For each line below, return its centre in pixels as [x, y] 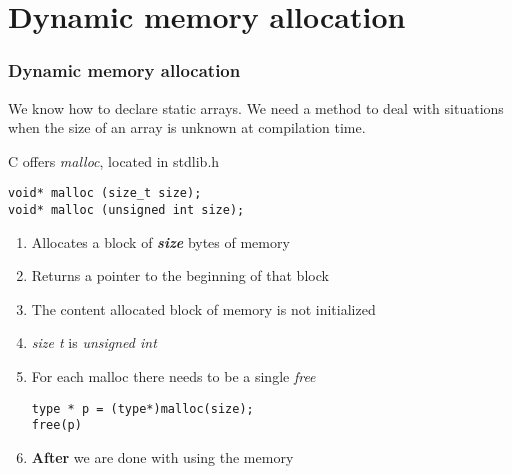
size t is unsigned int [94, 342]
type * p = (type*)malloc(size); [142, 408]
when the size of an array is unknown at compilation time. [187, 127]
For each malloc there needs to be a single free [173, 376]
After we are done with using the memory [162, 456]
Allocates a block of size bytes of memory [160, 241]
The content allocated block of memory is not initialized [203, 308]
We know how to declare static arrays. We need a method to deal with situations [256, 107]
